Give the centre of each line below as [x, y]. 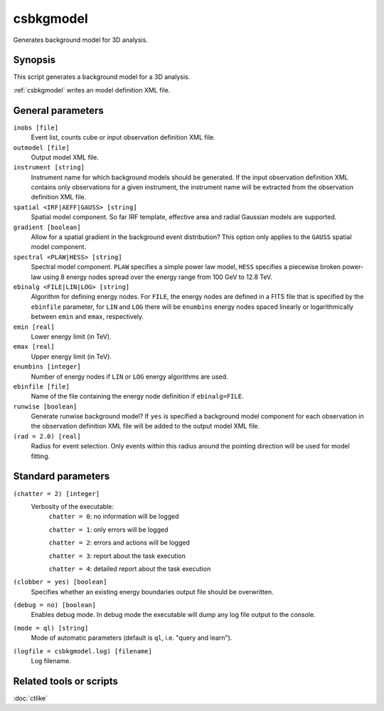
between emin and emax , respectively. [87, 317]
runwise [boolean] [45, 406]
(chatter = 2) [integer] [56, 494]
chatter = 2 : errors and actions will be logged [119, 543]
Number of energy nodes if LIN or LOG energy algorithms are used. [129, 376]
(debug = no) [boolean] [54, 605]
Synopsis [34, 60]
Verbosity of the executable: [72, 506]
